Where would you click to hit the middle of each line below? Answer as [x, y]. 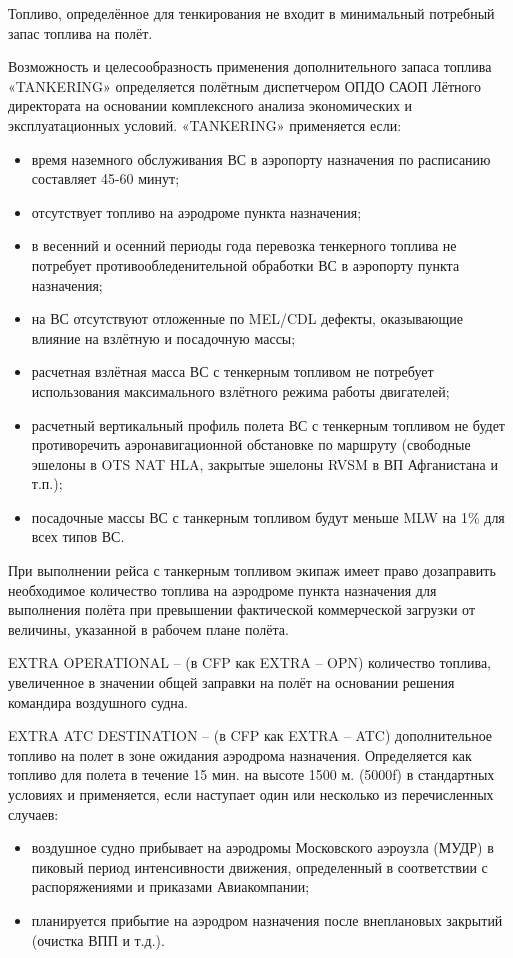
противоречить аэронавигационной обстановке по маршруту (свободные [251, 444]
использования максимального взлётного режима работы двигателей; [240, 390]
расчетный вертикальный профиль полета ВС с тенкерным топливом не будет [268, 424]
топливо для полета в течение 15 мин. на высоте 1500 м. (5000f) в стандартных [251, 774]
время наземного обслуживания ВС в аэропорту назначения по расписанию [261, 158]
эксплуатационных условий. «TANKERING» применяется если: [205, 124]
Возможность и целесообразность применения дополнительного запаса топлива [250, 66]
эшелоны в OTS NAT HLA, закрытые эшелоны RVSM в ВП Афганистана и [264, 463]
